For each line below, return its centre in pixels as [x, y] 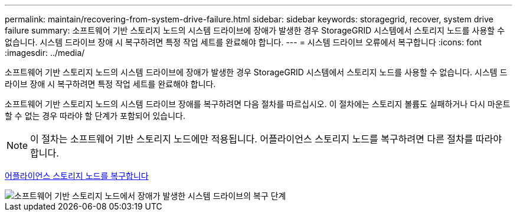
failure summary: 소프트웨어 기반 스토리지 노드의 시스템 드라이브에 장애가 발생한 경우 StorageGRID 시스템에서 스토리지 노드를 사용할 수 [255, 30]
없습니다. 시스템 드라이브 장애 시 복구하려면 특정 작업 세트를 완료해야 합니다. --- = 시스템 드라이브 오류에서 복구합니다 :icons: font [243, 42]
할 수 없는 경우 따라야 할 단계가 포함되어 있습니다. [95, 116]
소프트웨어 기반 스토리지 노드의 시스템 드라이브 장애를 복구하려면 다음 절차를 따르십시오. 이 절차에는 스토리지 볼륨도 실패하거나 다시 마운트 [258, 104]
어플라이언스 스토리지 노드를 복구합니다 [77, 176]
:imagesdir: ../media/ [45, 53]
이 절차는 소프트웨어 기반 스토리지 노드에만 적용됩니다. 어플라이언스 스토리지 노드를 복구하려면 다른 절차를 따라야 [266, 139]
